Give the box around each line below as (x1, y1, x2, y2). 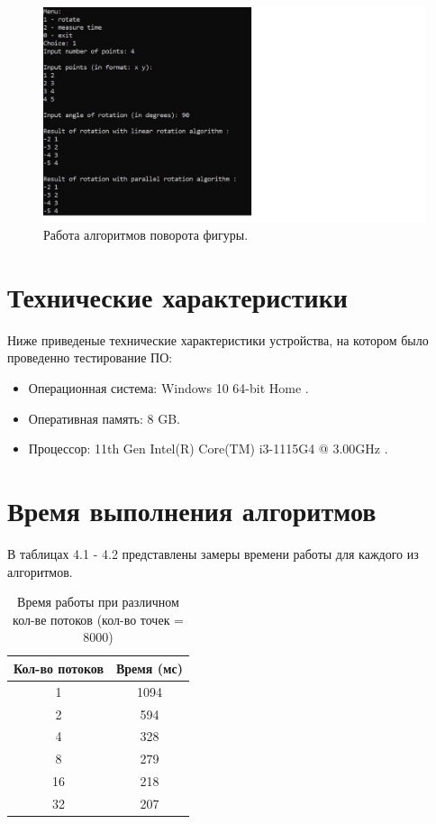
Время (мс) (115, 658, 184, 677)
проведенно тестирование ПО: (7, 348, 173, 367)
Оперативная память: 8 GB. (28, 408, 181, 427)
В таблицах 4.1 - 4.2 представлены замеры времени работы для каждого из (7, 544, 419, 563)
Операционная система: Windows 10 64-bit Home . (28, 379, 309, 397)
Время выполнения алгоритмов (7, 491, 377, 528)
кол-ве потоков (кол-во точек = (13, 609, 184, 628)
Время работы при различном (17, 592, 179, 611)
